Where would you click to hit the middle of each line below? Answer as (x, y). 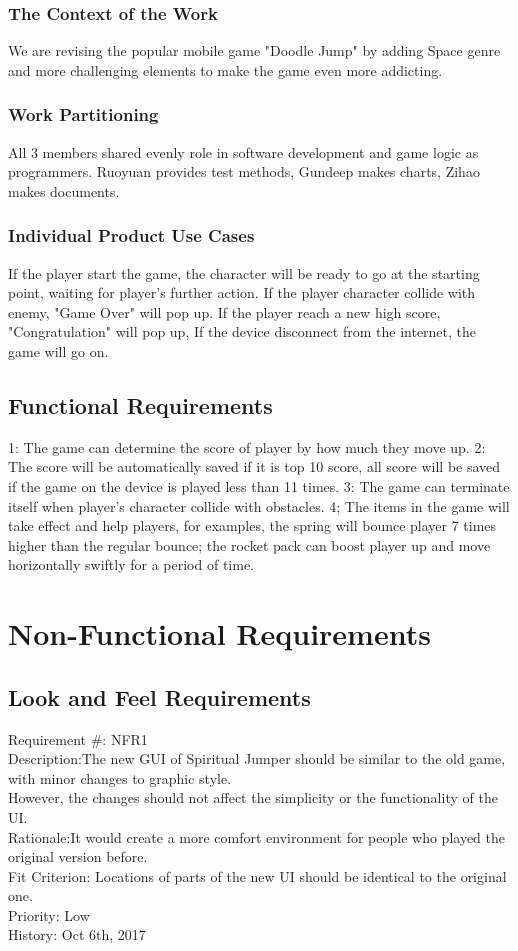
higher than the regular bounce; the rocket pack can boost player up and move (249, 544)
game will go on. (58, 351)
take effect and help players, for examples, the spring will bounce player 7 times (252, 525)
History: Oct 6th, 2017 (77, 934)
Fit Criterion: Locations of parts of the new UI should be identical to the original (257, 875)
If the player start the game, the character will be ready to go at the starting (244, 272)
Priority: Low (49, 914)
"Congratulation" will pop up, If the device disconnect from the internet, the (242, 331)
